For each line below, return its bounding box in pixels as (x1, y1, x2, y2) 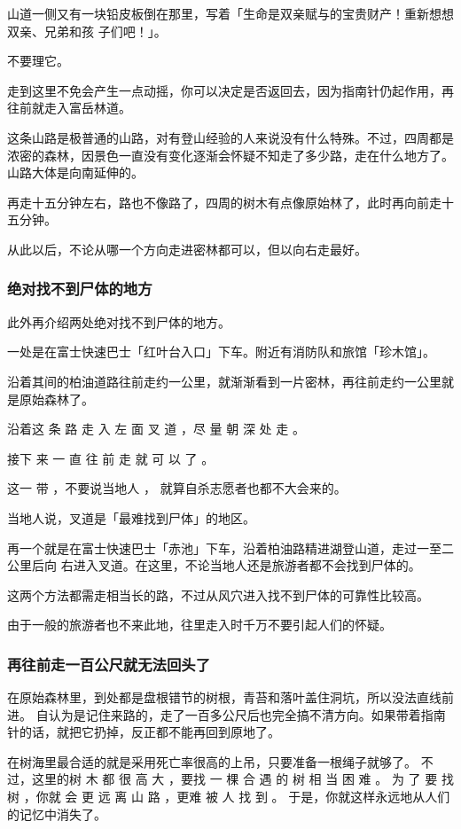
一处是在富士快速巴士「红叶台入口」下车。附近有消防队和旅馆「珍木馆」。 (7, 342, 435, 361)
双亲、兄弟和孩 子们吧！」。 (7, 21, 167, 40)
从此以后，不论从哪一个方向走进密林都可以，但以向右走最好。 (7, 239, 367, 258)
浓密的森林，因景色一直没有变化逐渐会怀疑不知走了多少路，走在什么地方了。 (7, 145, 454, 164)
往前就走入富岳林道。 (7, 98, 131, 117)
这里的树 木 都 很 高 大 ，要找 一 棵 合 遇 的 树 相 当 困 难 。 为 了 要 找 (31, 770, 454, 788)
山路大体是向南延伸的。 (7, 163, 144, 182)
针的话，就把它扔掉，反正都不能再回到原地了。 (7, 723, 280, 741)
